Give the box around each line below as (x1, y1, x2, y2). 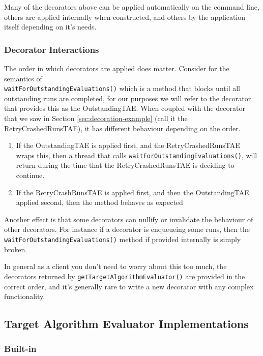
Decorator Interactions (4, 43, 99, 55)
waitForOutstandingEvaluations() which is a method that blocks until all (4, 83, 240, 94)
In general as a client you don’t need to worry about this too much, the (4, 261, 227, 272)
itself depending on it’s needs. (4, 21, 97, 32)
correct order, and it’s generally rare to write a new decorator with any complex (4, 281, 254, 291)
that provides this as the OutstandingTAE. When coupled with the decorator (4, 103, 245, 113)
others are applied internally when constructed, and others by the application (4, 11, 246, 22)
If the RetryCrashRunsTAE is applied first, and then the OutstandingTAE (16, 187, 249, 197)
